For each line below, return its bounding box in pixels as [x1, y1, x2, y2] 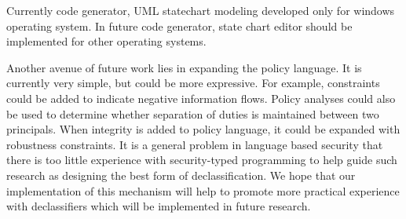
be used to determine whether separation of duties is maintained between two [6, 105, 379, 122]
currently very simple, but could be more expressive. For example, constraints [6, 75, 380, 91]
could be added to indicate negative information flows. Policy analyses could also [6, 89, 396, 106]
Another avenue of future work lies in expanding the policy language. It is [6, 59, 362, 75]
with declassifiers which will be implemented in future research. [6, 198, 311, 214]
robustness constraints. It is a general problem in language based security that [6, 136, 383, 152]
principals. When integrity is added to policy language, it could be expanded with [6, 121, 401, 137]
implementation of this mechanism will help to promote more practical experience [6, 182, 400, 199]
